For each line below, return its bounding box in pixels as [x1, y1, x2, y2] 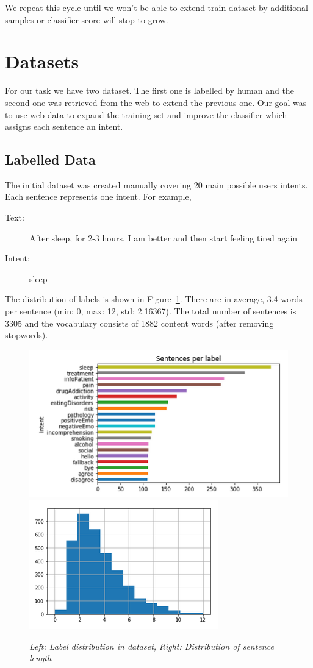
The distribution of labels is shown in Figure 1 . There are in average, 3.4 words [5, 293, 303, 305]
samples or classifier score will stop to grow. [5, 13, 168, 26]
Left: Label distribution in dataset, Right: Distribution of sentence [29, 639, 274, 652]
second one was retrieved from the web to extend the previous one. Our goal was [5, 96, 307, 108]
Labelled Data [5, 150, 96, 169]
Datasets [5, 49, 79, 74]
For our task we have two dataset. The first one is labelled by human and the [5, 84, 294, 97]
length [29, 652, 52, 664]
